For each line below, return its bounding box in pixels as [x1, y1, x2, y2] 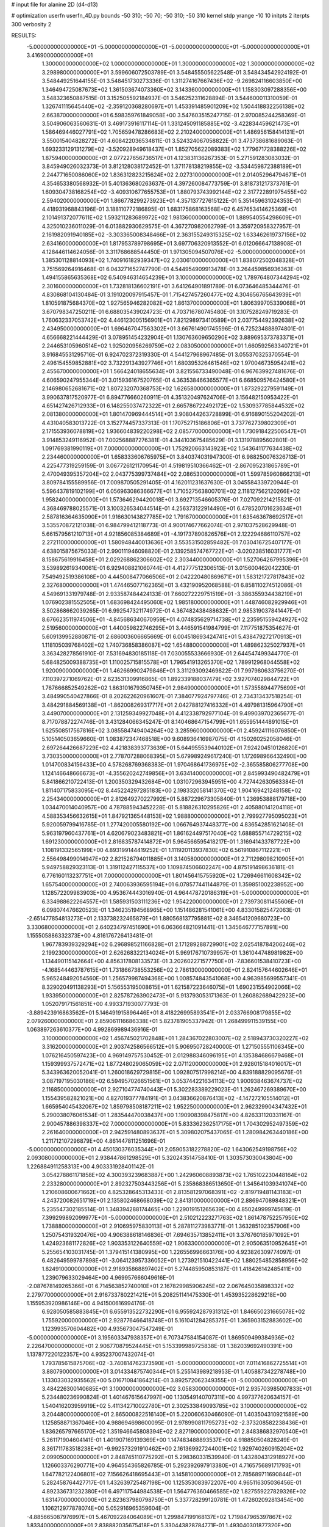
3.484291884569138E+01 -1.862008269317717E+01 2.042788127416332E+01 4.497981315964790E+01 [41, 701, 303, 709]
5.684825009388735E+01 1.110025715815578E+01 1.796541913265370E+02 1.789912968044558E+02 [41, 658, 300, 666]
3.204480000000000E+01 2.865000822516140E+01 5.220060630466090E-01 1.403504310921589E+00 [41, 1411, 309, 1418]
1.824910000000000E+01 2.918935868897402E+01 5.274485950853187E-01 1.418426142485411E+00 [41, 1265, 302, 1273]
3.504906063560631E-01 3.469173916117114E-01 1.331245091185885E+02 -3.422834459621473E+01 [41, 120, 300, 128]
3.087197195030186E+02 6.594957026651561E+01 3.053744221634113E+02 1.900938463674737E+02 [41, 1077, 303, 1084]
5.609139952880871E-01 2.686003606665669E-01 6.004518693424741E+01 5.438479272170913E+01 [41, 633, 302, 640]
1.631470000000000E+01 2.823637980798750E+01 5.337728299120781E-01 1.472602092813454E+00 [41, 1496, 304, 1503]
